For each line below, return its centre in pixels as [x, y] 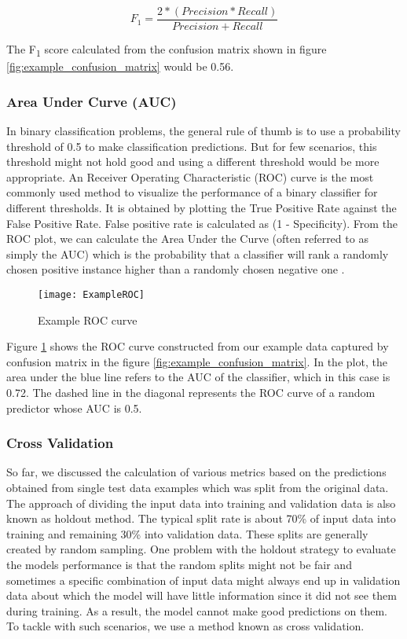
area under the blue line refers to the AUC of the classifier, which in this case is [198, 377]
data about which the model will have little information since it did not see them [202, 595]
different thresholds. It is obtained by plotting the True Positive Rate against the [202, 207]
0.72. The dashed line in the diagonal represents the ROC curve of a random [191, 392]
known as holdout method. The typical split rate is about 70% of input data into [201, 518]
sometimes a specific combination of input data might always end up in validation [203, 580]
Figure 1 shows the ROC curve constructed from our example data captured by [198, 346]
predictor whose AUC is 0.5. [74, 408]
